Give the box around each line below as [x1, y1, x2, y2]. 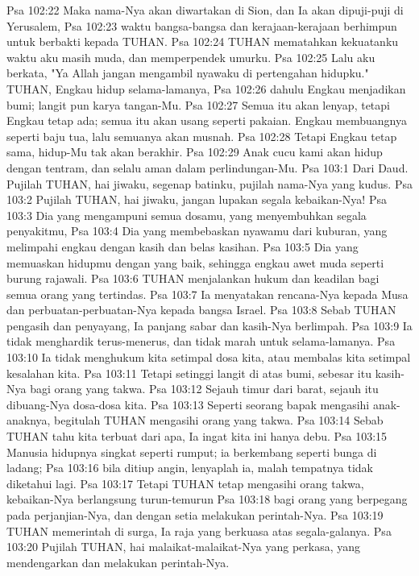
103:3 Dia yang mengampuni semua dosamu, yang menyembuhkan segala [6, 206, 367, 223]
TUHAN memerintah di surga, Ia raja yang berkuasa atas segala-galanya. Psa [6, 522, 392, 539]
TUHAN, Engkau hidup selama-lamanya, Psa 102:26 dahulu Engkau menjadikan [6, 80, 406, 97]
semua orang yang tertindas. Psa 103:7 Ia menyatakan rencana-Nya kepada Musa [6, 285, 409, 302]
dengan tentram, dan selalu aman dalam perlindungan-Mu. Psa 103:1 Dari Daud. [6, 159, 409, 176]
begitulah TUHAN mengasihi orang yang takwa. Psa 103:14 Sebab [54, 412, 384, 429]
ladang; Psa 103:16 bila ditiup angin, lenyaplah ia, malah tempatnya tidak [6, 459, 373, 476]
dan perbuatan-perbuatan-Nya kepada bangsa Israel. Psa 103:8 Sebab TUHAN [6, 301, 396, 318]
